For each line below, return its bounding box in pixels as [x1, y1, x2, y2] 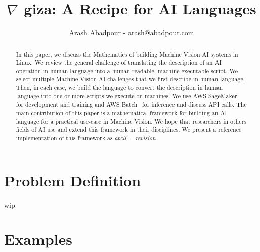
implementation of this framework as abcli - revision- [16, 134, 158, 142]
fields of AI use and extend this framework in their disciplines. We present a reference [16, 125, 242, 134]
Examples [4, 229, 72, 249]
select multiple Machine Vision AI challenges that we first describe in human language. [16, 75, 245, 83]
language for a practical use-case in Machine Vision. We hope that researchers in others [16, 117, 246, 125]
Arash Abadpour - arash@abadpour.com [69, 27, 194, 38]
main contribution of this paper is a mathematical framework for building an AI [16, 109, 227, 117]
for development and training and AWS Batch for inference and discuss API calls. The [16, 100, 247, 109]
